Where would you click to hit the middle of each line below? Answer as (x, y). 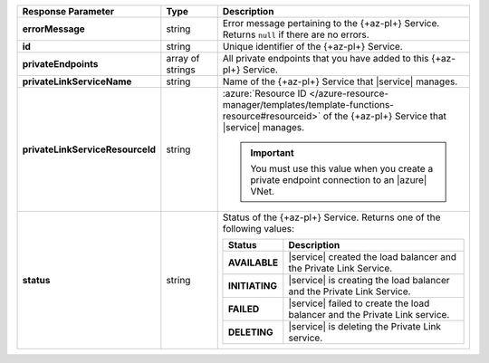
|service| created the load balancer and (373, 257)
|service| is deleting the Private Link (365, 326)
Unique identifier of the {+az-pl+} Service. (312, 47)
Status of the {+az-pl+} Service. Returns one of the (331, 217)
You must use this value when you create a (342, 169)
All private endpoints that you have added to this (326, 58)
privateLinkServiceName (77, 81)
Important (272, 153)
